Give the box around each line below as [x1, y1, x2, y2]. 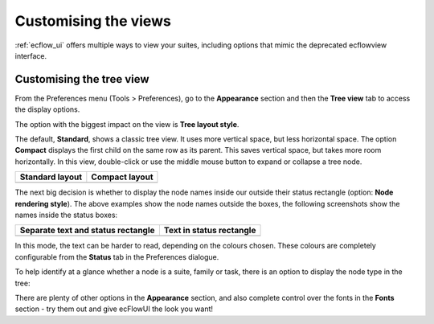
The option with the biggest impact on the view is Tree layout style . [14, 119, 240, 129]
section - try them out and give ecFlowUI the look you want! [14, 304, 213, 314]
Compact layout [91, 171, 154, 183]
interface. [14, 51, 47, 60]
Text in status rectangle [163, 225, 256, 236]
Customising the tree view [14, 72, 149, 86]
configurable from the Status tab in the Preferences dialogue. [14, 252, 219, 261]
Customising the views [14, 12, 172, 30]
